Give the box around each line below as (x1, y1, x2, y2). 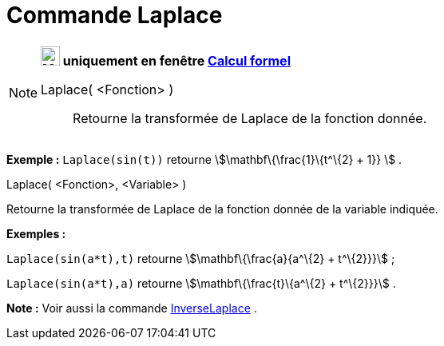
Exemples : (6, 226, 66, 241)
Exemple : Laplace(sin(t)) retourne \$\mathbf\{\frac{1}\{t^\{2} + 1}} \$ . (6, 152, 402, 166)
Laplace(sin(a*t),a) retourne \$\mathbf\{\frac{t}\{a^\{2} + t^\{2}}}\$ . (6, 276, 396, 290)
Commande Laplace (6, 2, 223, 29)
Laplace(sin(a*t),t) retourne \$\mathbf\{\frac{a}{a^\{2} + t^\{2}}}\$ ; (6, 251, 395, 265)
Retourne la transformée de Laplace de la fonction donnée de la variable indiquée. (6, 201, 438, 216)
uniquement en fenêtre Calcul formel (62, 52, 291, 69)
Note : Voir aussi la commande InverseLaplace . (6, 300, 257, 315)
